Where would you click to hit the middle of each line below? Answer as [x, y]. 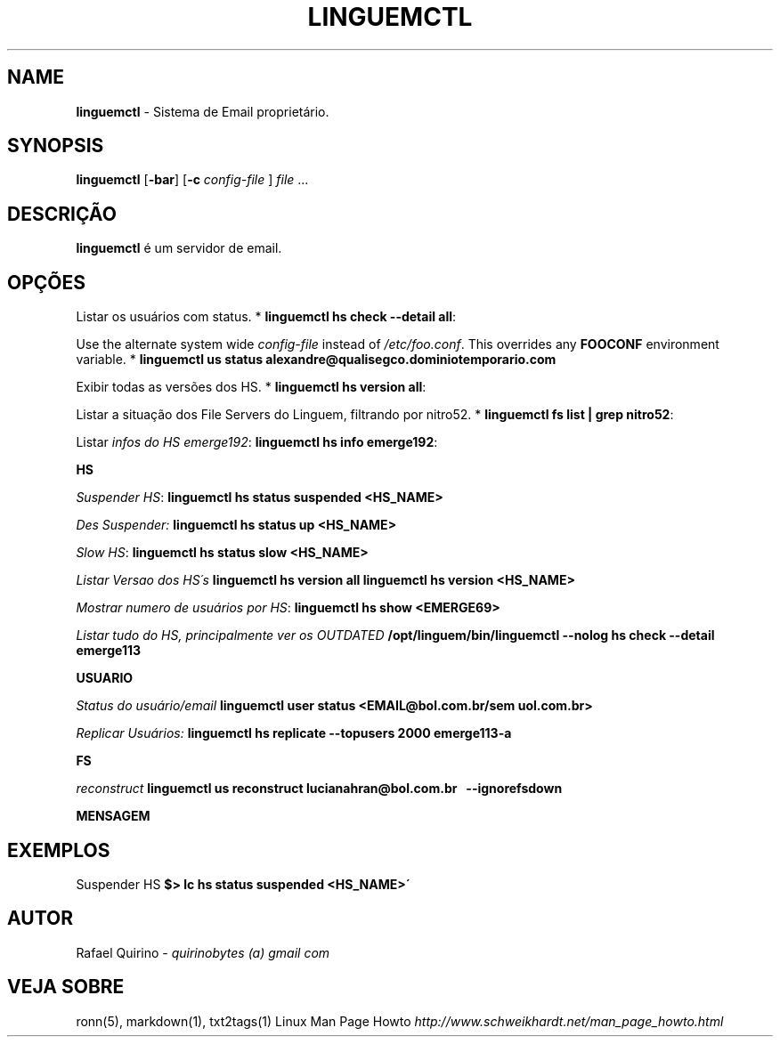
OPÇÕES [47, 282]
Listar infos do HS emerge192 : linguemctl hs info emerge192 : [257, 442]
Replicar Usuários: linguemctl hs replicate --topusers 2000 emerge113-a [294, 733]
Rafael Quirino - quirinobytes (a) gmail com [203, 952]
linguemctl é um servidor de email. [179, 248]
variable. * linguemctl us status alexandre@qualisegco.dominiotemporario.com [316, 360]
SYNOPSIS [56, 146]
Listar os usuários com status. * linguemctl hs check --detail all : [266, 317]
